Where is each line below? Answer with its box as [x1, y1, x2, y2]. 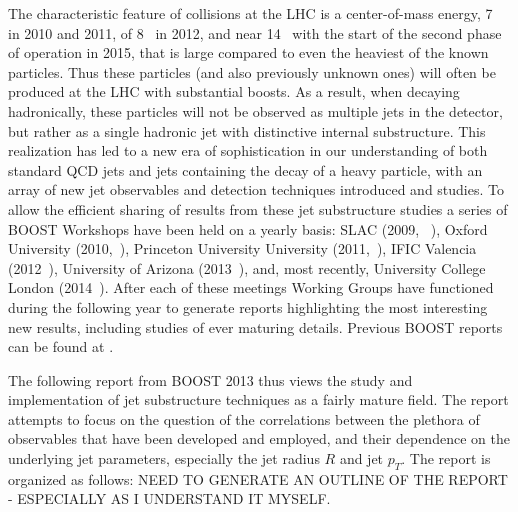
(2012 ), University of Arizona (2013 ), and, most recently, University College [8, 257, 486, 278]
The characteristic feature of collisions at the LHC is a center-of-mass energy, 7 [8, 3, 493, 23]
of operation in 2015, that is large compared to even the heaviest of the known [8, 42, 489, 63]
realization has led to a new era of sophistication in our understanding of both [8, 140, 488, 161]
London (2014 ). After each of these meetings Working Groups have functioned [8, 277, 494, 298]
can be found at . [8, 336, 114, 357]
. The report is [401, 448, 491, 469]
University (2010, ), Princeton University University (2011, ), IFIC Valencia [8, 238, 477, 259]
